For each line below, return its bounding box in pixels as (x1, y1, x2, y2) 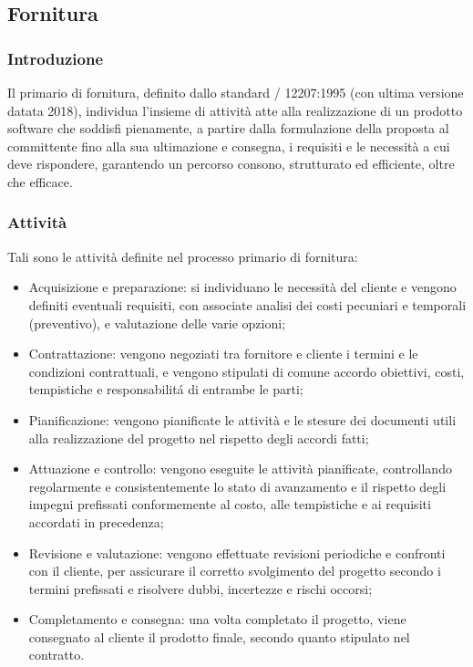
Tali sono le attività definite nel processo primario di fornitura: (7, 246, 358, 266)
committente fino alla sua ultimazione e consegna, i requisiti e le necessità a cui (7, 136, 450, 155)
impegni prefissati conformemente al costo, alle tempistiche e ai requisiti (28, 495, 431, 514)
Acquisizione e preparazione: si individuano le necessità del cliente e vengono (28, 277, 457, 297)
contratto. (28, 645, 85, 664)
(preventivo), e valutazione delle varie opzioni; (28, 313, 286, 332)
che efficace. (7, 172, 73, 191)
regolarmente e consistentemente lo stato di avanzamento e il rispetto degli (28, 476, 447, 495)
